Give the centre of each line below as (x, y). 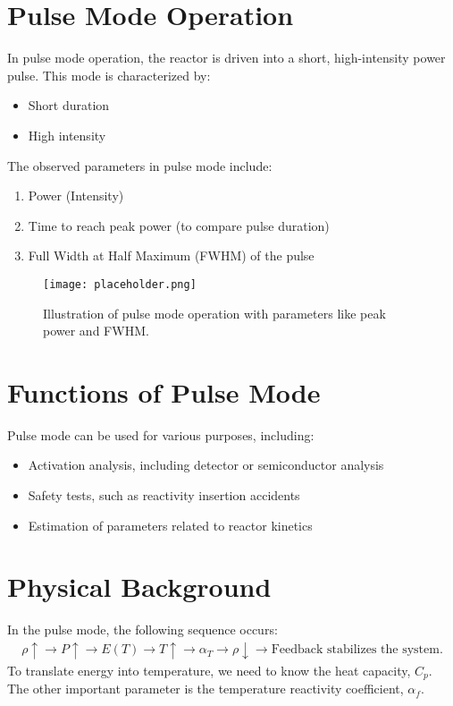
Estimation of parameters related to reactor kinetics (170, 525)
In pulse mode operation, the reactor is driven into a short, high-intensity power (226, 58)
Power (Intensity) (76, 196)
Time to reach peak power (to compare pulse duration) (179, 225)
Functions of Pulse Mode (164, 391)
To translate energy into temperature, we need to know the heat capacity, (209, 670)
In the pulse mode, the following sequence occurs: (143, 629)
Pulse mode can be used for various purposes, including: (161, 434)
